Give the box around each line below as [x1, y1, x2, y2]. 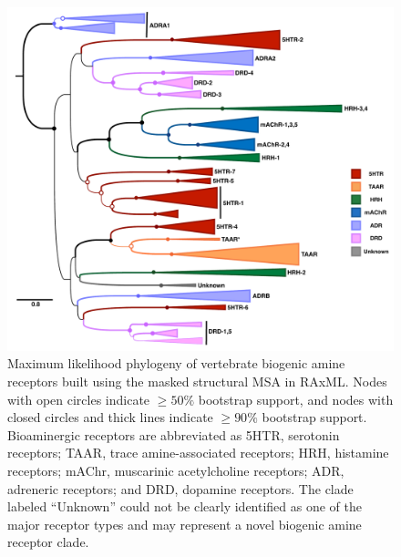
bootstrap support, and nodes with [198, 389, 394, 408]
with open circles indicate [7, 389, 150, 408]
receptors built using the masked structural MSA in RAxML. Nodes [7, 371, 387, 390]
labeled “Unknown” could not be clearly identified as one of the [7, 497, 363, 516]
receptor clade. [7, 532, 89, 552]
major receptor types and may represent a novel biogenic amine [7, 514, 362, 533]
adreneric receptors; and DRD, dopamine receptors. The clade [7, 479, 354, 498]
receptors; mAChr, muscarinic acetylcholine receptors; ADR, [7, 460, 344, 480]
